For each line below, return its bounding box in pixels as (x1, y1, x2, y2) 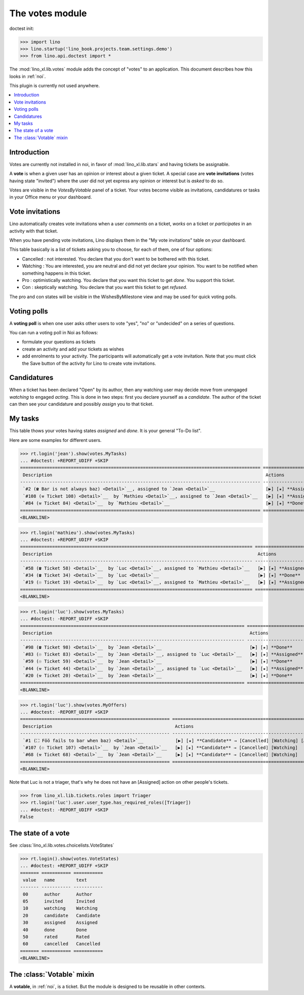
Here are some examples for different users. (9, 437, 102, 443)
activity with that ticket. (9, 228, 58, 234)
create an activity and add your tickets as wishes (22, 346, 124, 352)
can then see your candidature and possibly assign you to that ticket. (9, 401, 154, 407)
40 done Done (23, 927, 87, 933)
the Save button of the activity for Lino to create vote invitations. (22, 360, 157, 366)
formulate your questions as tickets (22, 339, 96, 345)
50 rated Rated (23, 934, 90, 940)
